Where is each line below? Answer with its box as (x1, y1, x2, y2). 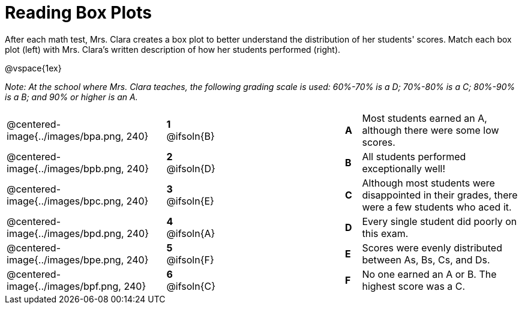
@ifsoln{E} (166, 194, 214, 207)
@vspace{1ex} (5, 62, 62, 73)
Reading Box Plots (5, 2, 152, 23)
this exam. (362, 227, 409, 239)
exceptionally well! (362, 162, 446, 175)
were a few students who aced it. (362, 200, 512, 213)
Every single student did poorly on (362, 215, 517, 227)
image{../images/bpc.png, (7, 194, 124, 207)
